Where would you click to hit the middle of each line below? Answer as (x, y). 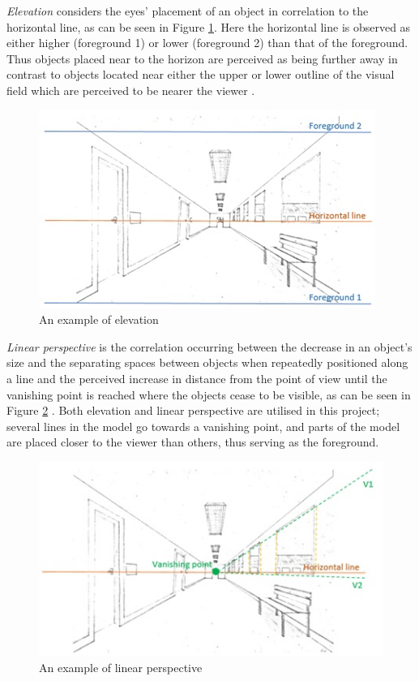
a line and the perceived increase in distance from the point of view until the (197, 378)
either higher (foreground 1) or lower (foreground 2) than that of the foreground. (207, 43)
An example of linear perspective (121, 667)
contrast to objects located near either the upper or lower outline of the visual (201, 74)
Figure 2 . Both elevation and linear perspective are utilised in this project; (193, 410)
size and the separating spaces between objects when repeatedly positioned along (207, 362)
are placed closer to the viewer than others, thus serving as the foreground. (193, 442)
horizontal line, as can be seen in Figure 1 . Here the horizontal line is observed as (209, 26)
